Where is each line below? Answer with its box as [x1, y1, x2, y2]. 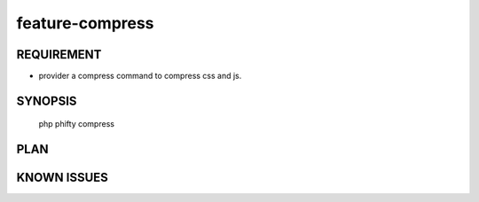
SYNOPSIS [16, 93, 77, 108]
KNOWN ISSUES [16, 170, 108, 185]
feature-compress [16, 13, 154, 33]
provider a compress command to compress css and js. [38, 71, 242, 82]
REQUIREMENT [16, 47, 102, 62]
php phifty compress [38, 119, 115, 129]
